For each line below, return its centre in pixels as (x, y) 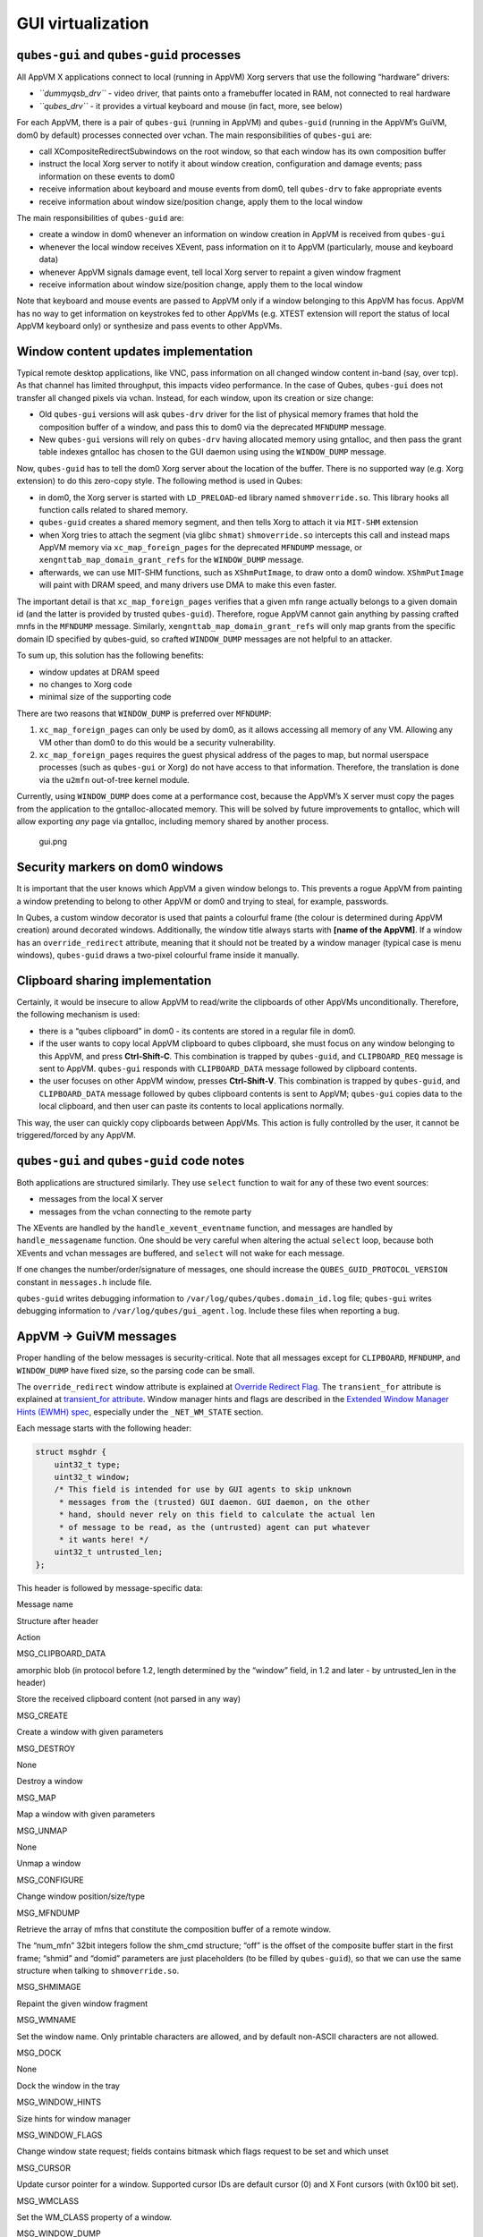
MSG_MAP (37, 1798)
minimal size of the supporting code (105, 697)
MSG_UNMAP (42, 1831)
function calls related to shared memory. (113, 509)
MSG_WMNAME (47, 2020)
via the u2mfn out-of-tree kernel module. (114, 779)
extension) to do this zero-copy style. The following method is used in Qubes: (160, 481)
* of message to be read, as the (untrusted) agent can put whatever (215, 1527)
